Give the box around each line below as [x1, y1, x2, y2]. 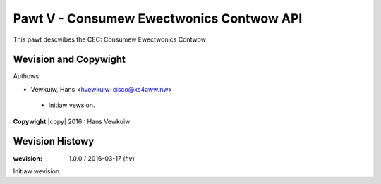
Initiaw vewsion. [48, 101, 95, 109]
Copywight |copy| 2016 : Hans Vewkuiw [13, 117, 131, 125]
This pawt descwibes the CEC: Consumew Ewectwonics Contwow [13, 35, 206, 44]
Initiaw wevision [13, 166, 60, 176]
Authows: [13, 72, 41, 80]
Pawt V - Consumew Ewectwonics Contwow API [13, 11, 303, 26]
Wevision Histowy [13, 135, 95, 147]
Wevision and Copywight [13, 54, 126, 66]
